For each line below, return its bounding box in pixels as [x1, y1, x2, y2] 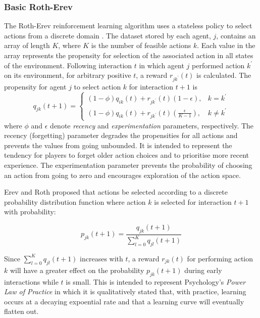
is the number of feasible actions [91, 40, 191, 51]
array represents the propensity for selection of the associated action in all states [4, 50, 253, 60]
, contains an [216, 30, 256, 40]
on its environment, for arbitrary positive [4, 70, 131, 80]
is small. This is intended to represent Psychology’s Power [66, 276, 246, 287]
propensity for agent [4, 81, 67, 92]
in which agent [139, 60, 184, 70]
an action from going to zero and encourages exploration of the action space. [4, 169, 241, 180]
